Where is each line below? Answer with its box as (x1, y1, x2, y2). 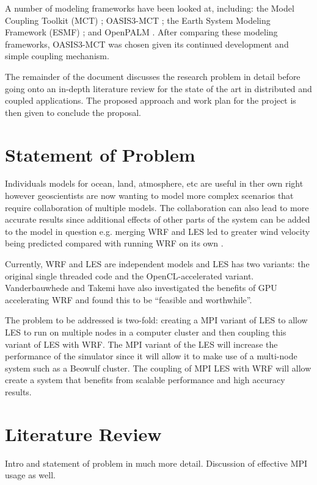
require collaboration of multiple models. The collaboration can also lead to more (5, 201, 309, 214)
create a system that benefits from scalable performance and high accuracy (5, 373, 285, 386)
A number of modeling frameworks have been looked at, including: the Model (5, 2, 294, 14)
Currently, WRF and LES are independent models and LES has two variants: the (5, 257, 310, 270)
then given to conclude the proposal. (5, 106, 141, 118)
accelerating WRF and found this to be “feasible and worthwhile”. (5, 293, 252, 306)
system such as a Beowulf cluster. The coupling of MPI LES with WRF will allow (5, 361, 312, 374)
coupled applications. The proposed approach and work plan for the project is (5, 94, 296, 107)
